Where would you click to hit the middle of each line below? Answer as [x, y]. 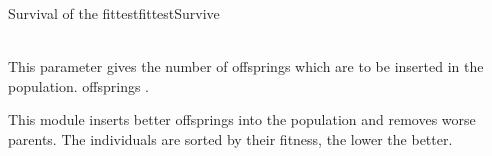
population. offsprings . [79, 85]
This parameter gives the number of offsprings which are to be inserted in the [246, 66]
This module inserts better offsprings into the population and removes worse [242, 119]
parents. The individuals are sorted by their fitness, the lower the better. [230, 138]
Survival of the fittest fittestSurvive [114, 13]
